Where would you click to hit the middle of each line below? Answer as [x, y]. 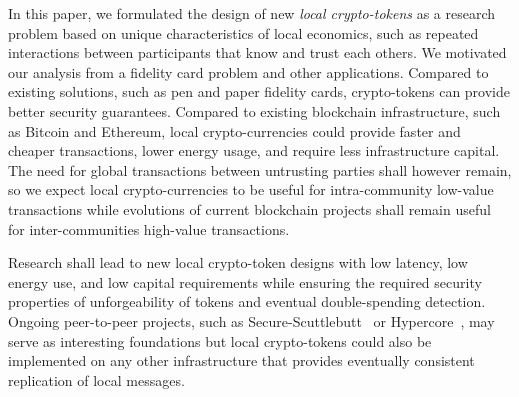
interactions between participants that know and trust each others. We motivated [257, 52]
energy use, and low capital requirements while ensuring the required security [245, 281]
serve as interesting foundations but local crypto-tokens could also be [220, 340]
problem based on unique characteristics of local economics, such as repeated [243, 32]
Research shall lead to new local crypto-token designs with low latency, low [238, 262]
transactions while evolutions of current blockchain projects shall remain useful [249, 208]
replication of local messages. [96, 379]
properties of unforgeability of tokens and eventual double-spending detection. [247, 301]
